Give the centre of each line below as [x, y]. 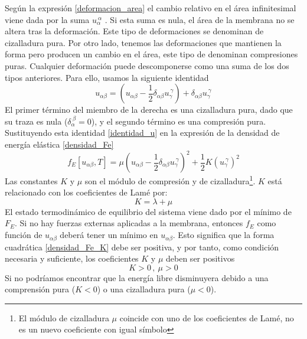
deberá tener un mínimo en [109, 235]
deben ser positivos [200, 258]
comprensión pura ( [40, 289]
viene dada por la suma [47, 19]
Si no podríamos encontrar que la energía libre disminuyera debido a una [137, 277]
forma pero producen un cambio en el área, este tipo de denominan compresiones [151, 54]
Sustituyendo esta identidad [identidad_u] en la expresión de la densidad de [142, 133]
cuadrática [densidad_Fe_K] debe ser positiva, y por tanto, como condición [142, 247]
